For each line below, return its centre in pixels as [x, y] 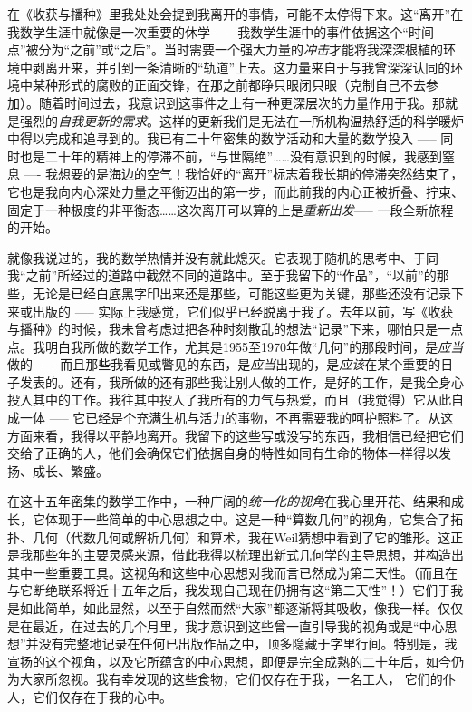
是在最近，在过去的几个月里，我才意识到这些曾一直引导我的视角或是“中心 [226, 625]
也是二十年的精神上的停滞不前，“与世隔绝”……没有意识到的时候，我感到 [231, 156]
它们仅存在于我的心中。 [102, 696]
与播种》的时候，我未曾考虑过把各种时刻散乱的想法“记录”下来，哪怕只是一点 [236, 329]
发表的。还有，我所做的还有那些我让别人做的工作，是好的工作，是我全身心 [241, 381]
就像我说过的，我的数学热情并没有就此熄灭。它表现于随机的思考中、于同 [223, 257]
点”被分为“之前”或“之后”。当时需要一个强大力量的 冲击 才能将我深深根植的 [226, 49]
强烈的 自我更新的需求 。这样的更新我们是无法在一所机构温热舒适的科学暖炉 [241, 120]
